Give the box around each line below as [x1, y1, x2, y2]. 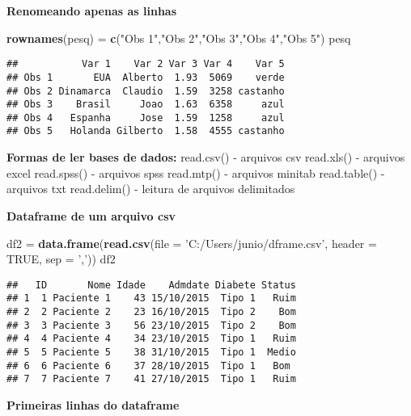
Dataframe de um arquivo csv [6, 207, 176, 224]
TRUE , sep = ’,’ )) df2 [6, 250, 116, 267]
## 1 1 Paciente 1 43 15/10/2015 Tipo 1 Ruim [6, 292, 296, 305]
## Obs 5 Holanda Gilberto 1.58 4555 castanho [6, 125, 285, 137]
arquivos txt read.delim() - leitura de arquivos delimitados [6, 180, 295, 197]
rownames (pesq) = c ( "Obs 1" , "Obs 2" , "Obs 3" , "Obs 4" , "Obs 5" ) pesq [6, 29, 351, 46]
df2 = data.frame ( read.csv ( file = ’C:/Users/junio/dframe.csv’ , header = [6, 234, 377, 251]
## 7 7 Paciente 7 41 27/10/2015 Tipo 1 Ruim [6, 373, 296, 385]
